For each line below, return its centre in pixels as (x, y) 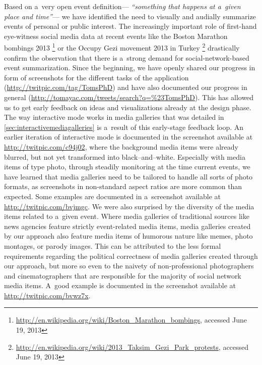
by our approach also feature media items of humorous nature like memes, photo (128, 236)
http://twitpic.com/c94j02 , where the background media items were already (121, 146)
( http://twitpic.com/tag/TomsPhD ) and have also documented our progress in (126, 87)
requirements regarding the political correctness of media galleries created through (131, 256)
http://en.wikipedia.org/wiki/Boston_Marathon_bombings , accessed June (131, 320)
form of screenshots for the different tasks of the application (96, 77)
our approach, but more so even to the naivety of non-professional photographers (129, 266)
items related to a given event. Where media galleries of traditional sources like (127, 216)
